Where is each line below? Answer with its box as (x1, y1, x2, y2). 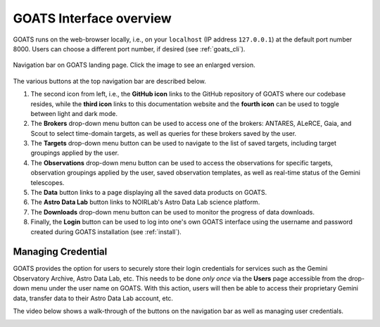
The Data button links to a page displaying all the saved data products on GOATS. (30, 188, 267, 197)
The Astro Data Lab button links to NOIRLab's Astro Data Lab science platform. (30, 198, 260, 207)
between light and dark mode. (30, 109, 118, 117)
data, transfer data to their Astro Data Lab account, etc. (13, 294, 174, 302)
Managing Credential (13, 246, 108, 258)
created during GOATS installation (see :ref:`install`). (30, 227, 182, 236)
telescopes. (30, 178, 65, 186)
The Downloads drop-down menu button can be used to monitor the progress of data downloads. (30, 207, 315, 216)
